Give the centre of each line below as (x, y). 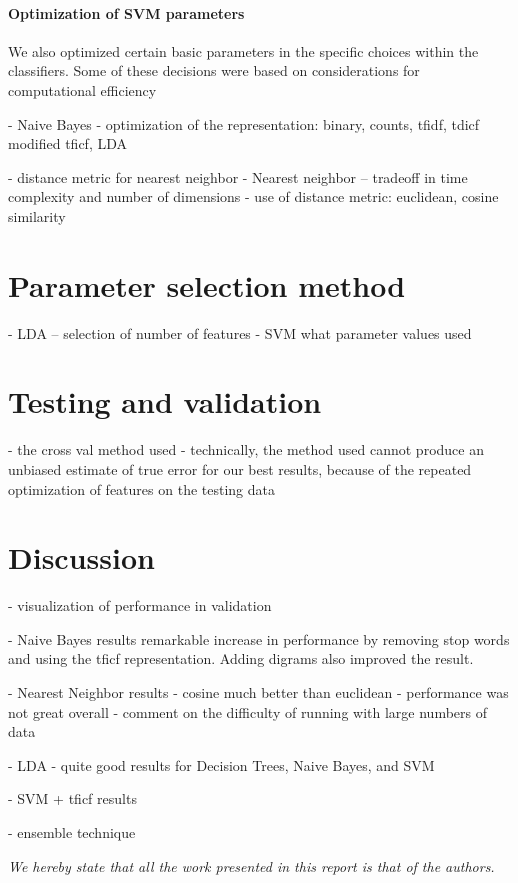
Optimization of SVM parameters (126, 12)
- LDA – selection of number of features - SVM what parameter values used (240, 332)
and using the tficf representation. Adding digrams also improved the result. (241, 658)
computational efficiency (82, 89)
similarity (37, 215)
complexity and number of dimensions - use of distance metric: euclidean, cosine (253, 196)
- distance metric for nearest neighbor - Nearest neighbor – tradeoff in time (238, 176)
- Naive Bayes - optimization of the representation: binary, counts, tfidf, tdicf (244, 123)
